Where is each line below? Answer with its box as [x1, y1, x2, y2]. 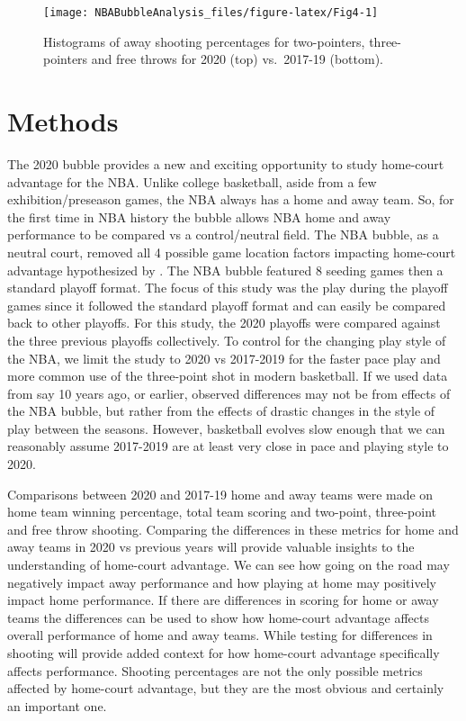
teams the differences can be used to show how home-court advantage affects [7, 608, 429, 626]
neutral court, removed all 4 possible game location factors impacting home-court [7, 242, 456, 261]
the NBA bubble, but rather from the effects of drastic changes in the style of [7, 401, 435, 420]
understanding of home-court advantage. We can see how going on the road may [7, 555, 450, 574]
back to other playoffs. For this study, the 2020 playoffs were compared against [7, 313, 441, 332]
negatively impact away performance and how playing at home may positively [7, 572, 436, 591]
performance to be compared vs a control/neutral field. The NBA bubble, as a [7, 225, 439, 244]
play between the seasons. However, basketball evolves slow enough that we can [7, 419, 445, 437]
